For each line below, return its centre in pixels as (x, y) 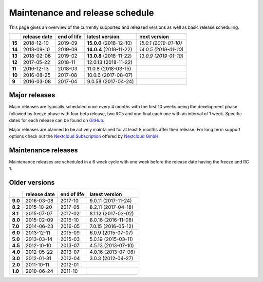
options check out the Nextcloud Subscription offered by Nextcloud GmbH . (85, 136)
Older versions (32, 183)
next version (154, 37)
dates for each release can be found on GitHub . (57, 121)
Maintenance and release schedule (82, 13)
